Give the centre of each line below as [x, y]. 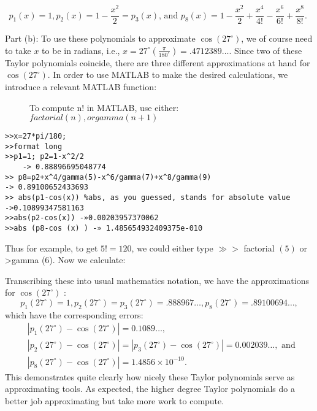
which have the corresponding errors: [74, 314]
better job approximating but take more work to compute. [115, 400]
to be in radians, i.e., [81, 50]
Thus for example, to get [52, 248]
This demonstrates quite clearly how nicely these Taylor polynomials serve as [150, 376]
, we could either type [172, 248]
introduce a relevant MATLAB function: [81, 86]
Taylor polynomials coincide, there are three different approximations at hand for [158, 62]
